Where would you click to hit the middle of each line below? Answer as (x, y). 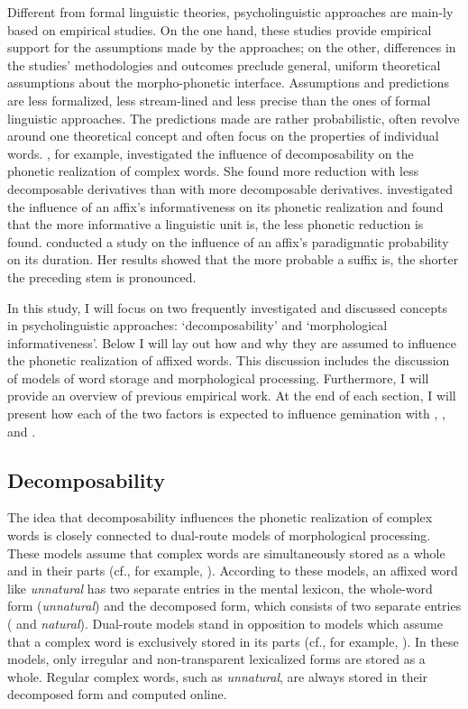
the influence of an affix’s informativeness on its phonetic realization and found (225, 206)
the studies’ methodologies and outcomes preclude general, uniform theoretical (224, 64)
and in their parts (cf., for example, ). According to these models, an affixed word (233, 571)
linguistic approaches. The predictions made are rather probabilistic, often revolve (234, 118)
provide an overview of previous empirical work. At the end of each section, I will (232, 396)
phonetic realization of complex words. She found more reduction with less (213, 171)
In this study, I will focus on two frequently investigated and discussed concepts (227, 307)
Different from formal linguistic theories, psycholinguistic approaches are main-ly (230, 12)
